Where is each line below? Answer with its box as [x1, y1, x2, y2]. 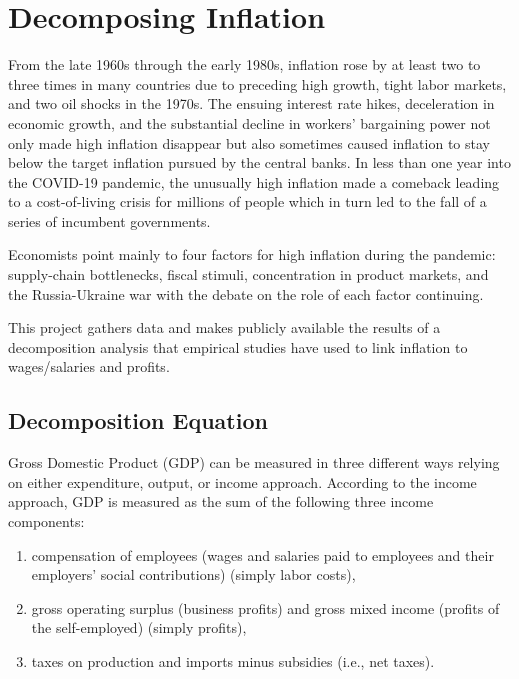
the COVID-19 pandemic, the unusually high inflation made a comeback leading [8, 171, 500, 192]
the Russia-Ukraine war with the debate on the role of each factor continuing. [8, 283, 484, 304]
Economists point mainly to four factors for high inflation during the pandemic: [8, 244, 496, 265]
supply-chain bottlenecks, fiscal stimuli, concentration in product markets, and [8, 264, 489, 285]
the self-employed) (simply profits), [31, 617, 247, 638]
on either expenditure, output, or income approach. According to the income [8, 471, 477, 492]
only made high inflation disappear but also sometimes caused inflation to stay [8, 132, 490, 153]
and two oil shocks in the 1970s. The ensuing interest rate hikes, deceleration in [8, 93, 495, 114]
